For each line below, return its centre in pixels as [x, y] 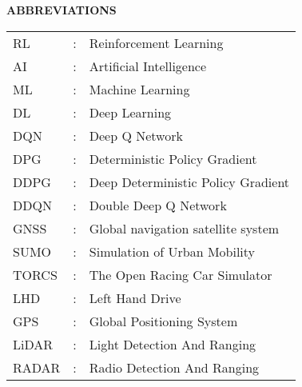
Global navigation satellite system [184, 228]
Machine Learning [139, 89]
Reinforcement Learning [156, 42]
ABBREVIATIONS [62, 10]
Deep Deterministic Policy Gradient [189, 182]
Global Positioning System [163, 321]
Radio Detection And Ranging [174, 367]
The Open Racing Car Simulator [181, 274]
